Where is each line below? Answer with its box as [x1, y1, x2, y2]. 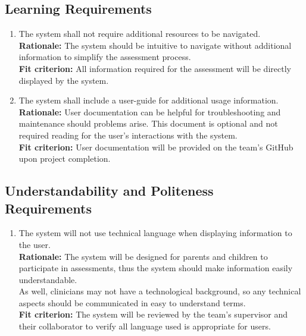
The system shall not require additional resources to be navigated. [18, 27, 261, 40]
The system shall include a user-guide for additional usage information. [18, 94, 279, 106]
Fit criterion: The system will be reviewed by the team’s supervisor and [18, 308, 288, 321]
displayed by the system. [18, 74, 109, 86]
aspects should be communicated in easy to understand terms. [18, 296, 246, 309]
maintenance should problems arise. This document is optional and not [18, 117, 278, 130]
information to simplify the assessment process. [18, 51, 191, 63]
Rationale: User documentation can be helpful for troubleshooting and [18, 105, 281, 118]
